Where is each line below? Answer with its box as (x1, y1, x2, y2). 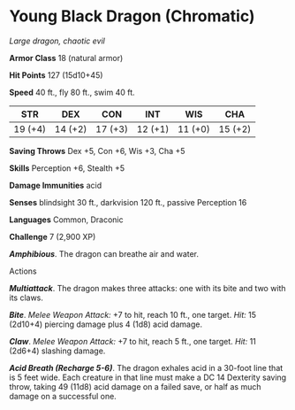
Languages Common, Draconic (9, 214, 124, 225)
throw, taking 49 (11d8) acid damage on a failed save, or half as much (9, 381, 261, 391)
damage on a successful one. (9, 391, 117, 401)
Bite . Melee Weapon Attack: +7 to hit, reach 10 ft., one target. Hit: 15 (9, 309, 257, 320)
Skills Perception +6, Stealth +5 (9, 162, 125, 174)
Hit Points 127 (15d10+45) (9, 69, 103, 81)
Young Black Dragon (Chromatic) (9, 6, 255, 27)
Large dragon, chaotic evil (9, 35, 106, 46)
